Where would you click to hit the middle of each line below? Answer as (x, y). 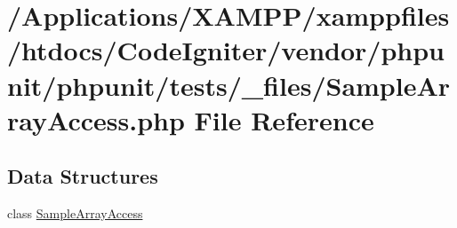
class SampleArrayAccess (75, 213)
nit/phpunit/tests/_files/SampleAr (229, 85)
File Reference (284, 119)
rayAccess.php (96, 119)
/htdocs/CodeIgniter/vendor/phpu (226, 50)
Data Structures (83, 176)
